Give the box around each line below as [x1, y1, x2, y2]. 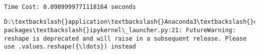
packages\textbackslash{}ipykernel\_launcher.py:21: [4, 26, 182, 34]
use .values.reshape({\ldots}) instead [4, 43, 136, 51]
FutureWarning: [186, 26, 236, 34]
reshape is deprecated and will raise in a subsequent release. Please [4, 35, 247, 42]
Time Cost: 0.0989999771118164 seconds [4, 3, 136, 10]
